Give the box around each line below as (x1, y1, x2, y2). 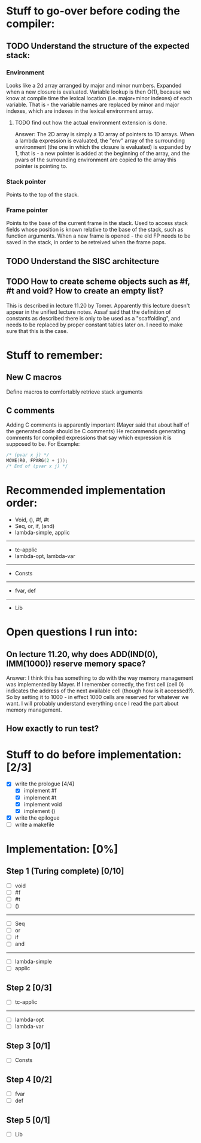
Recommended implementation (6, 484, 166, 497)
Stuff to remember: (6, 348, 103, 362)
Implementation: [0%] (6, 842, 118, 856)
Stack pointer (6, 177, 47, 185)
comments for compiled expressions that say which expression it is (6, 434, 172, 442)
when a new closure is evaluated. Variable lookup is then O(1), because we (6, 88, 190, 95)
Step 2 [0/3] (6, 982, 52, 992)
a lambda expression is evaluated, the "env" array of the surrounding (14, 137, 185, 144)
